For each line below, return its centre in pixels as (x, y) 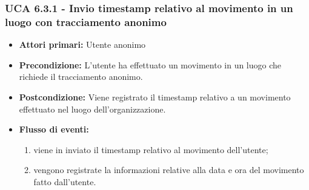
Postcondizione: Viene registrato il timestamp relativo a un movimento (155, 97)
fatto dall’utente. (65, 181)
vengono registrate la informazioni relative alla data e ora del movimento (169, 170)
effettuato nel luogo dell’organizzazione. (92, 109)
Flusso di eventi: (54, 129)
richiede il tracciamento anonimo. (81, 77)
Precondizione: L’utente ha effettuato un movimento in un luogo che (150, 64)
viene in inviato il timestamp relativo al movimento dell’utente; (151, 149)
